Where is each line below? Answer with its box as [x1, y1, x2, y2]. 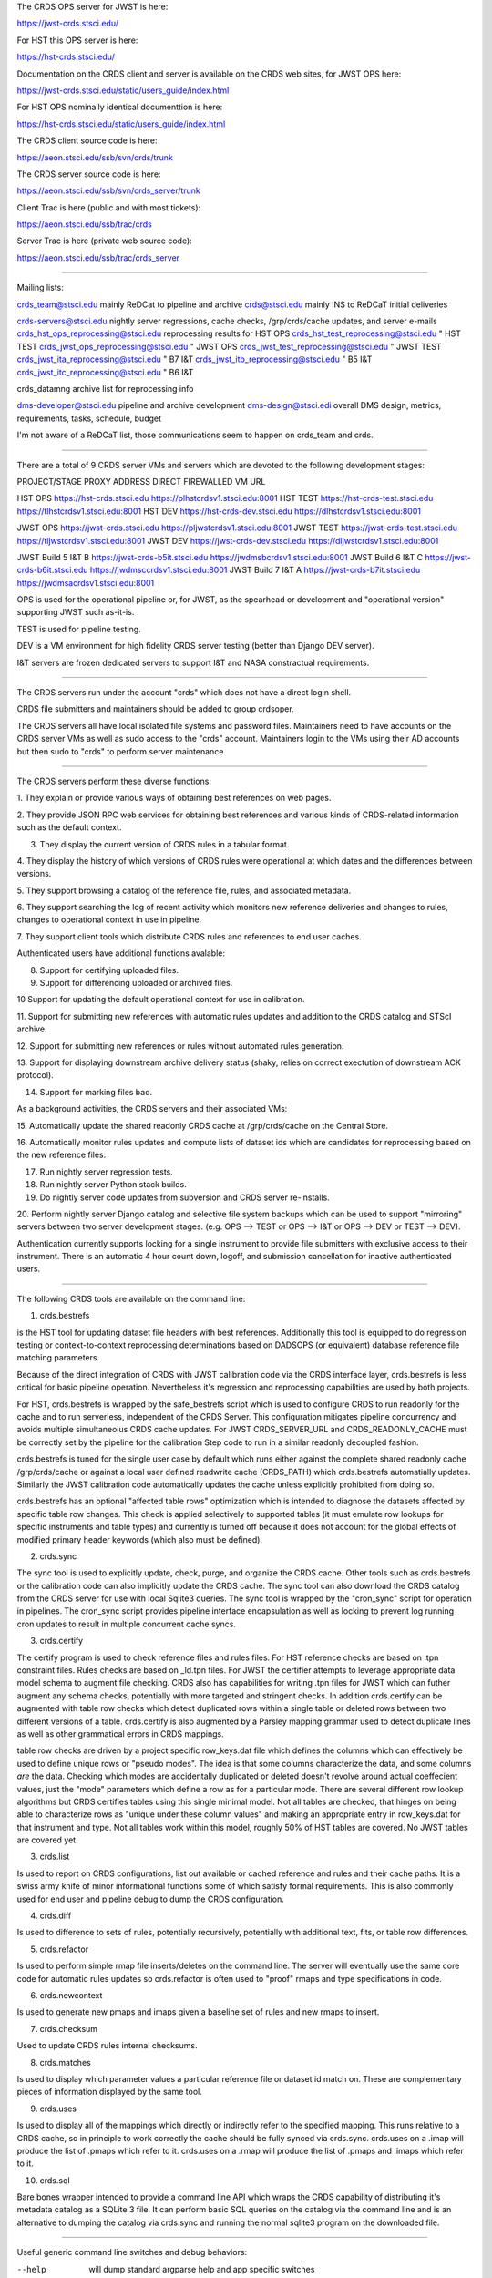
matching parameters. [16, 1352, 100, 1363]
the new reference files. [16, 1149, 107, 1161]
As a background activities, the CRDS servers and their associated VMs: [16, 1103, 288, 1114]
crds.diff [39, 1910, 72, 1922]
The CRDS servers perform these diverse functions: [16, 775, 211, 786]
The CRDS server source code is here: [16, 169, 161, 180]
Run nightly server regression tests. [39, 1166, 173, 1177]
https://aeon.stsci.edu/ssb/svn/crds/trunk [16, 151, 173, 163]
